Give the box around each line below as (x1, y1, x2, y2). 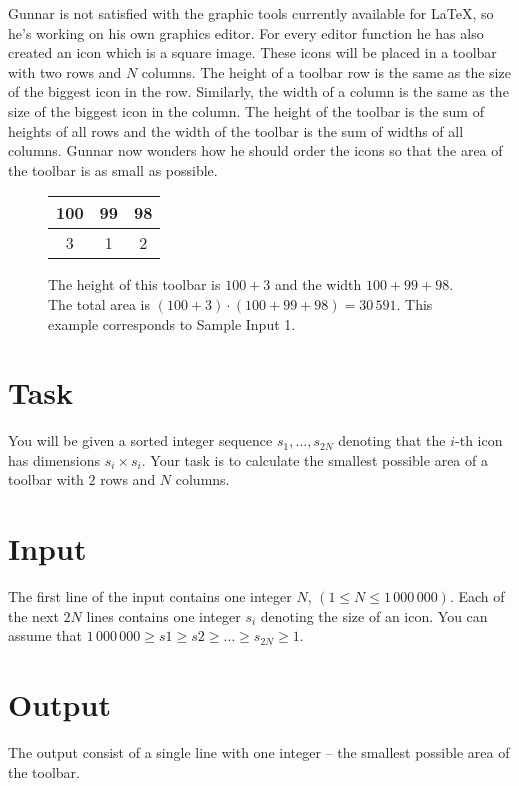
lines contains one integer (86, 605, 241, 626)
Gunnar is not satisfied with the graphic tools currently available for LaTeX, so (8, 3, 494, 23)
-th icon (455, 430, 503, 451)
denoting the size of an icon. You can (260, 605, 488, 626)
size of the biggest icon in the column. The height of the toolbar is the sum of (8, 100, 484, 121)
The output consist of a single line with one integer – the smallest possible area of (8, 742, 510, 763)
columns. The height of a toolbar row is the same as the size (141, 61, 511, 82)
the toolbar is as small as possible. (8, 159, 218, 180)
